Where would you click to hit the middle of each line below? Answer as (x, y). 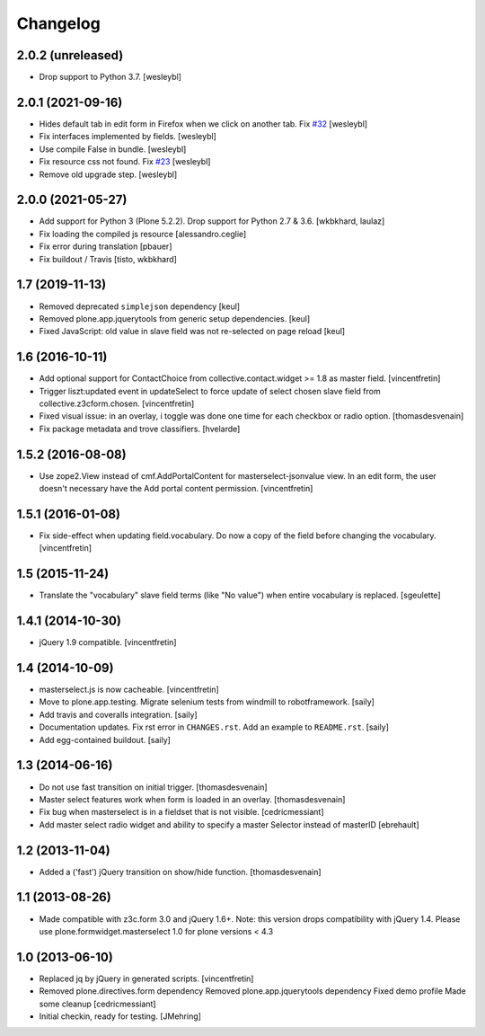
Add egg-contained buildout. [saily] (105, 739)
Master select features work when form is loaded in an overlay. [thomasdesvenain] (192, 799)
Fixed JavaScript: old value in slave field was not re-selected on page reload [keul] (192, 332)
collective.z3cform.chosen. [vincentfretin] (117, 403)
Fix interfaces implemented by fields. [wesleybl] (128, 137)
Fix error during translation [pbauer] (106, 246)
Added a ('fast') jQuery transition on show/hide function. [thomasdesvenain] (181, 872)
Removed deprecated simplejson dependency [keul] (140, 306)
